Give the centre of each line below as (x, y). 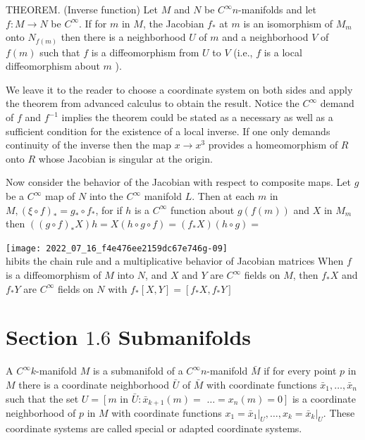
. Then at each (223, 196)
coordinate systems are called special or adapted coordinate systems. (154, 428)
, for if (109, 209)
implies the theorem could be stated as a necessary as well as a (197, 117)
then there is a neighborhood (123, 37)
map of (60, 196)
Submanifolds (185, 337)
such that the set (42, 398)
